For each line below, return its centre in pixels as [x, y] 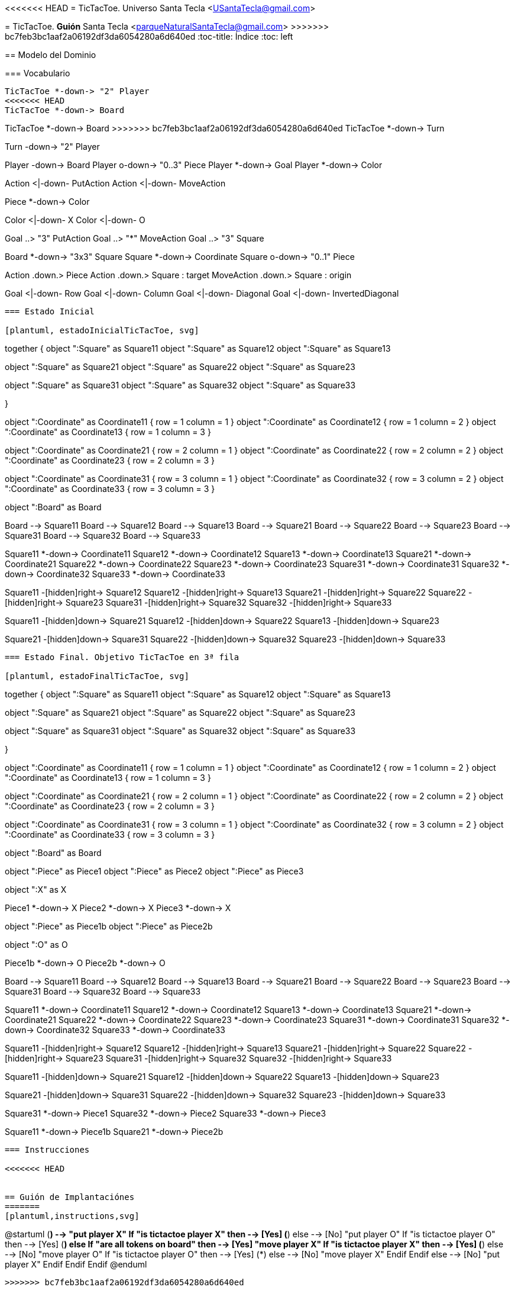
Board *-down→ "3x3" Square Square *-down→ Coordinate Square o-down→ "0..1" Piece [180, 257]
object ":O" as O [36, 945]
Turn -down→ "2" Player [52, 147]
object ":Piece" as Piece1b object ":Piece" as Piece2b [109, 926]
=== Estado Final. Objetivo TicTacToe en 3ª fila [122, 657]
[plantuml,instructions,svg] [72, 1216]
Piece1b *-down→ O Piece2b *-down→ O [85, 963]
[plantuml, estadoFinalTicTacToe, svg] [97, 676]
